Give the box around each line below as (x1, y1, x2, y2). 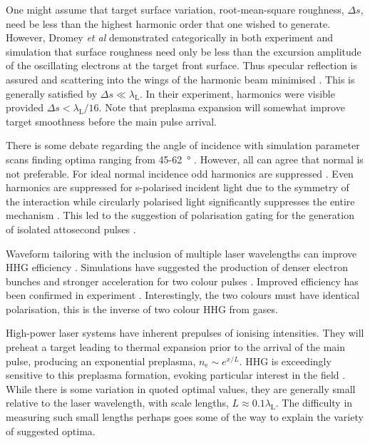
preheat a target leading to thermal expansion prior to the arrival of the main (6, 340, 345, 355)
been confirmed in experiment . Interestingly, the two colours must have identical (6, 287, 360, 302)
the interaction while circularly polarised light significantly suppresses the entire (6, 193, 355, 208)
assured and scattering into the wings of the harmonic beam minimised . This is (6, 71, 355, 86)
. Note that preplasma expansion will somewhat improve (98, 100, 345, 115)
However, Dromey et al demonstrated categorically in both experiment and (6, 30, 333, 45)
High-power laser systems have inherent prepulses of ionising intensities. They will (6, 325, 364, 340)
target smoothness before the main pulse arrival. (6, 113, 217, 128)
